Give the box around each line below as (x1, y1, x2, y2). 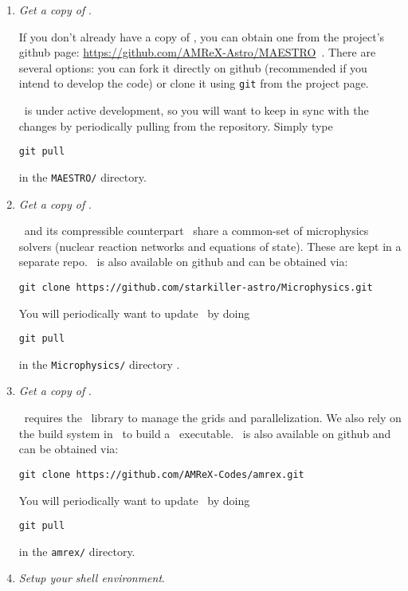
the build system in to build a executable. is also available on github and (18, 425, 391, 441)
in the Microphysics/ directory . (18, 355, 180, 372)
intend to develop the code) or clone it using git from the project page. (18, 75, 369, 92)
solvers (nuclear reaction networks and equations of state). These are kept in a (18, 237, 402, 254)
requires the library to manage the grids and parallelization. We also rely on (24, 409, 402, 426)
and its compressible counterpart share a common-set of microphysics (24, 222, 369, 239)
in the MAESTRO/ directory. (18, 168, 147, 185)
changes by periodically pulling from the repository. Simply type (18, 117, 333, 134)
